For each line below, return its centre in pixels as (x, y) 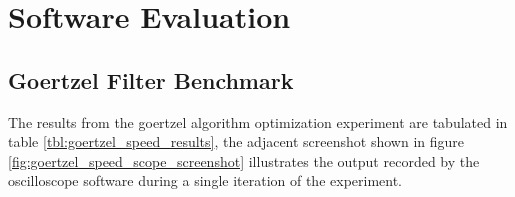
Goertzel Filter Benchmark (151, 79)
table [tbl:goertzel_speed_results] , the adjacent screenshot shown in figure (236, 141)
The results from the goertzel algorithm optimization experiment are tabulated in (258, 121)
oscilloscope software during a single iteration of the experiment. (205, 180)
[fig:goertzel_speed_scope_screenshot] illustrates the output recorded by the (244, 160)
